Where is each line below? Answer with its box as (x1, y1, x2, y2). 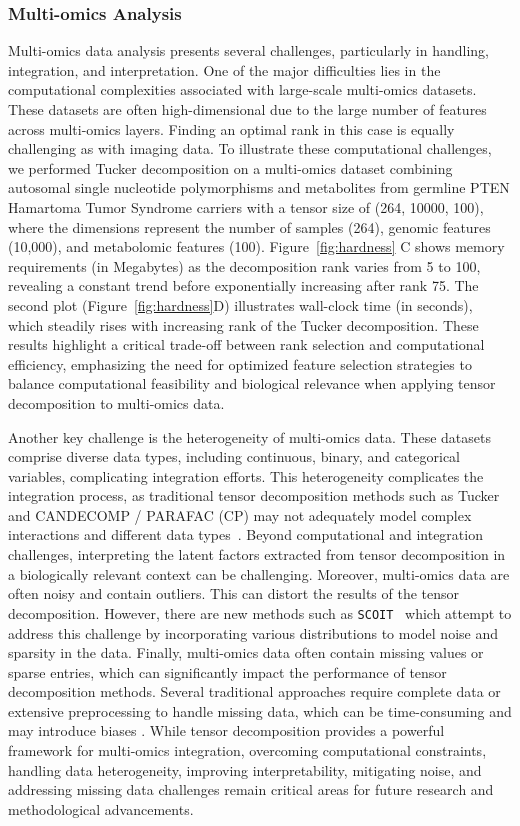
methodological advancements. (8, 798, 194, 819)
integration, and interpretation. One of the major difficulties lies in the (8, 59, 441, 80)
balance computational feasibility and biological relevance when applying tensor (8, 373, 496, 394)
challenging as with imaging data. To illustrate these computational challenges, (8, 138, 492, 159)
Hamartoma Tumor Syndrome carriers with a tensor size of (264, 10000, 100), (8, 196, 484, 217)
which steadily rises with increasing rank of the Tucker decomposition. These (8, 314, 479, 335)
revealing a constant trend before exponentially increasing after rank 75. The (8, 275, 479, 296)
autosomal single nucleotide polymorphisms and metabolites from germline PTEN (8, 177, 510, 198)
